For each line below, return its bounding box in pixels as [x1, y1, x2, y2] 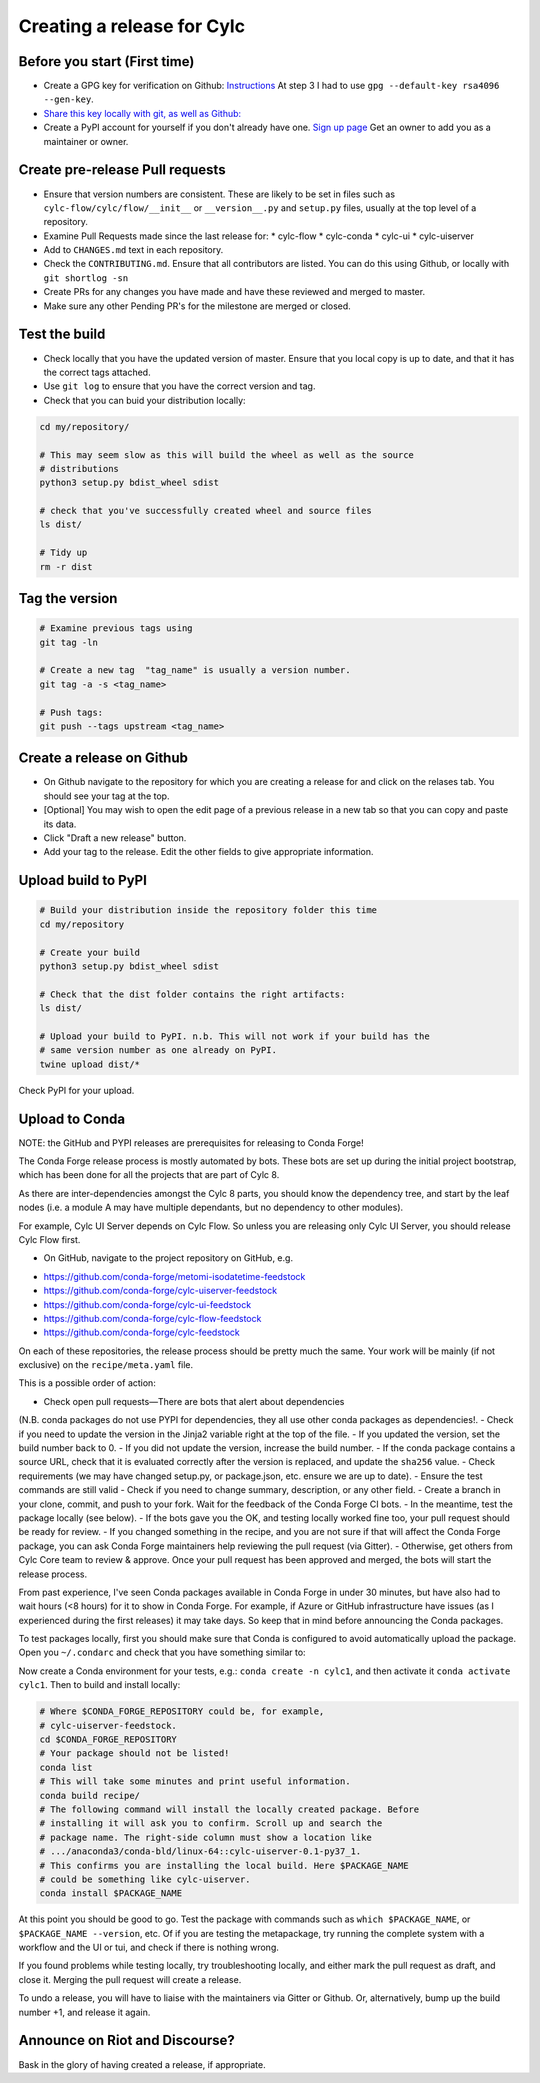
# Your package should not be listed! [39, 1748, 230, 1759]
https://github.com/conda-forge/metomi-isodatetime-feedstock [43, 1270, 306, 1282]
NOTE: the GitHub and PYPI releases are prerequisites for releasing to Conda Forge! [18, 1136, 364, 1149]
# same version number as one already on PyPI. [39, 1045, 277, 1056]
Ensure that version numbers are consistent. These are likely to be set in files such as [43, 188, 395, 200]
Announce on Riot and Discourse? [18, 2032, 235, 2049]
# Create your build [39, 946, 140, 958]
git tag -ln [39, 636, 99, 648]
